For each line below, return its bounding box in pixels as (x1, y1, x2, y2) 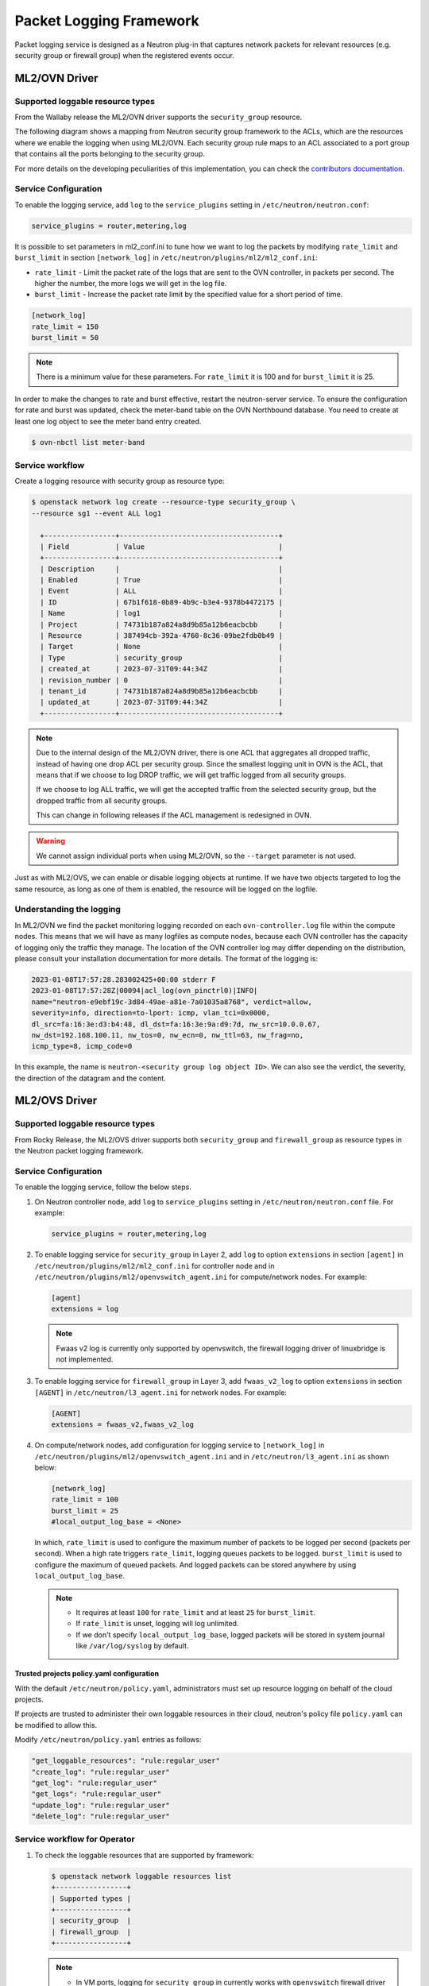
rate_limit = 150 (31, 322, 99, 331)
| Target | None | (40, 642, 284, 651)
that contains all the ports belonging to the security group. (14, 149, 206, 159)
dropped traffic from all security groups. (36, 795, 168, 806)
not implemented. (56, 1354, 114, 1364)
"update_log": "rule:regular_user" (31, 1800, 170, 1810)
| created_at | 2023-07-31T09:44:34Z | (40, 664, 284, 674)
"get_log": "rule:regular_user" (31, 1778, 158, 1787)
